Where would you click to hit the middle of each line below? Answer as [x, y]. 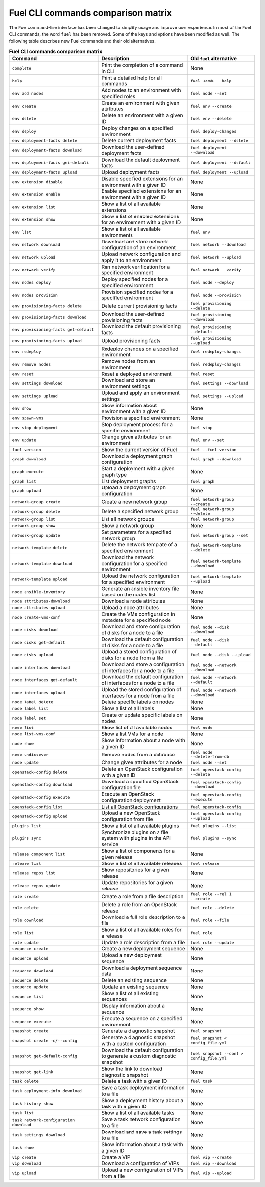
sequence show [28, 1009]
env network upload [34, 257]
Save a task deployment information [143, 1088]
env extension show [34, 219]
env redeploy [26, 352]
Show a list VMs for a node [132, 734]
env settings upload [35, 396]
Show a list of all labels [128, 708]
